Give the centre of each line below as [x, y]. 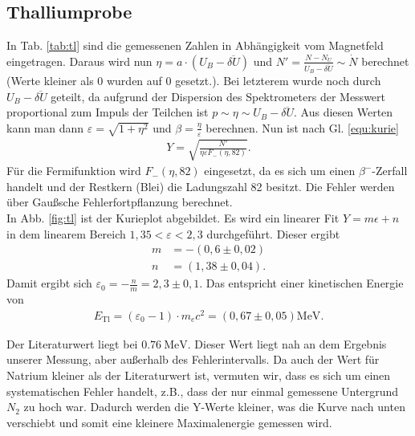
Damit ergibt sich [49, 283]
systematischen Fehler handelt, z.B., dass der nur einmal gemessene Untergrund [202, 391]
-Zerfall [390, 171]
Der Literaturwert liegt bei [72, 343]
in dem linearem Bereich [66, 233]
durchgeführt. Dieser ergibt [273, 233]
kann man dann [45, 127]
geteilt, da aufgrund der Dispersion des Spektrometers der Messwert [218, 96]
